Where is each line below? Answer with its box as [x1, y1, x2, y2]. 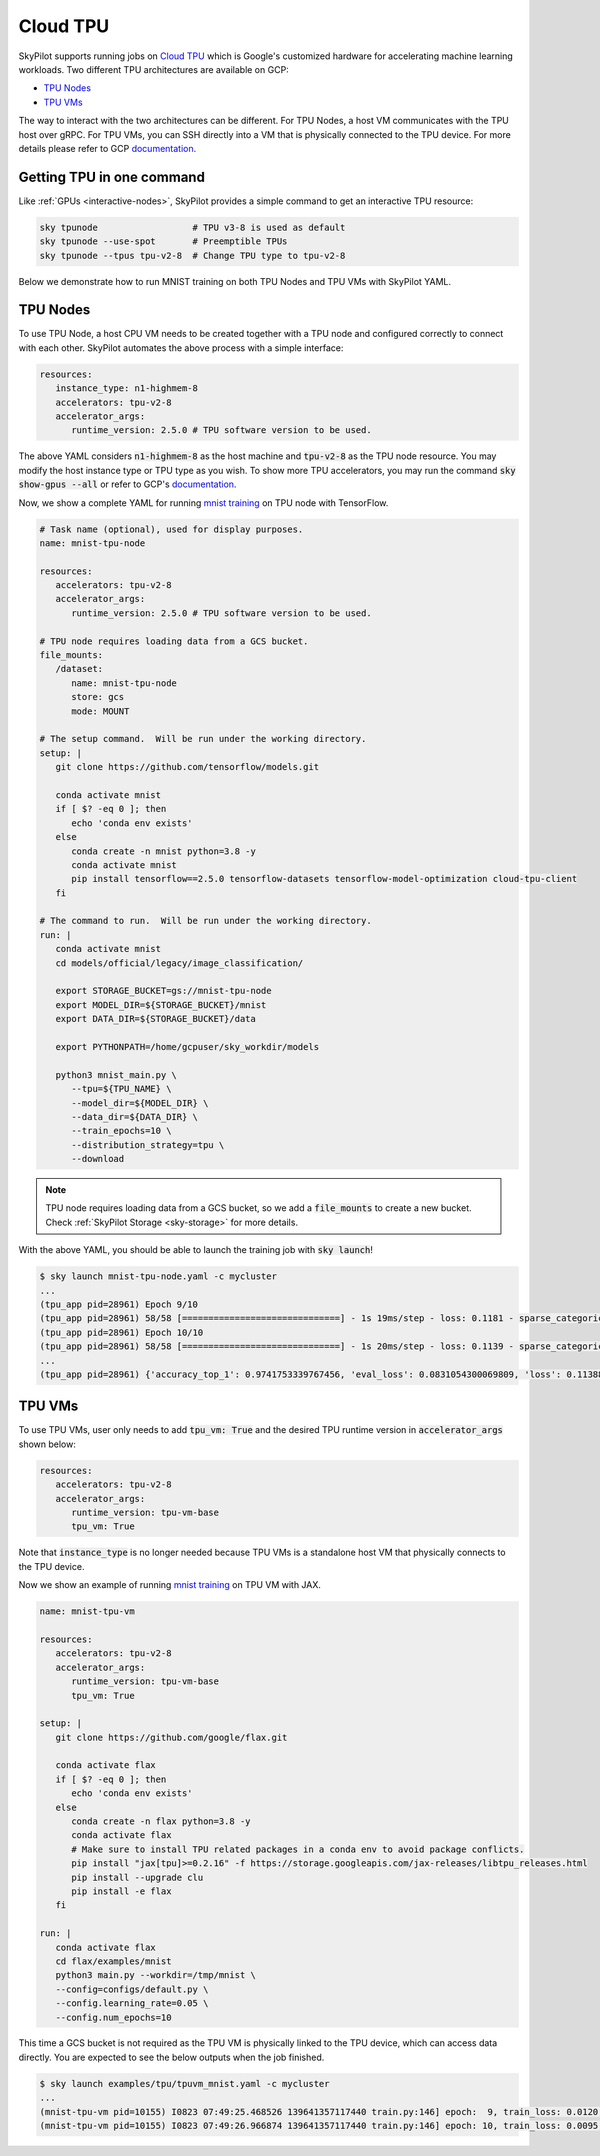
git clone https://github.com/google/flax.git [55, 1731, 288, 1743]
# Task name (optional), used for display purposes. [39, 523, 304, 535]
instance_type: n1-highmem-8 [55, 383, 199, 394]
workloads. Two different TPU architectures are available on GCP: [18, 63, 289, 75]
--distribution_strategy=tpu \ [71, 1139, 225, 1150]
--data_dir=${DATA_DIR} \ [71, 1111, 199, 1122]
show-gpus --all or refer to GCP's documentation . [18, 478, 237, 490]
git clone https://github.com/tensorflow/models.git [55, 761, 320, 773]
